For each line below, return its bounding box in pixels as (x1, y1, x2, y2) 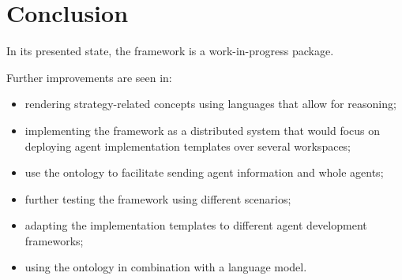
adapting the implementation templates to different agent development (24, 217, 367, 233)
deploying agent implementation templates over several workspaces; (24, 137, 351, 154)
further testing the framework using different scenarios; (24, 190, 291, 207)
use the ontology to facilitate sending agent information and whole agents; (24, 164, 384, 181)
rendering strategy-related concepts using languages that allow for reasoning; (24, 95, 396, 112)
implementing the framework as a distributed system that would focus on (24, 121, 381, 138)
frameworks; (24, 232, 84, 248)
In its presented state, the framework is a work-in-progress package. (6, 43, 334, 59)
